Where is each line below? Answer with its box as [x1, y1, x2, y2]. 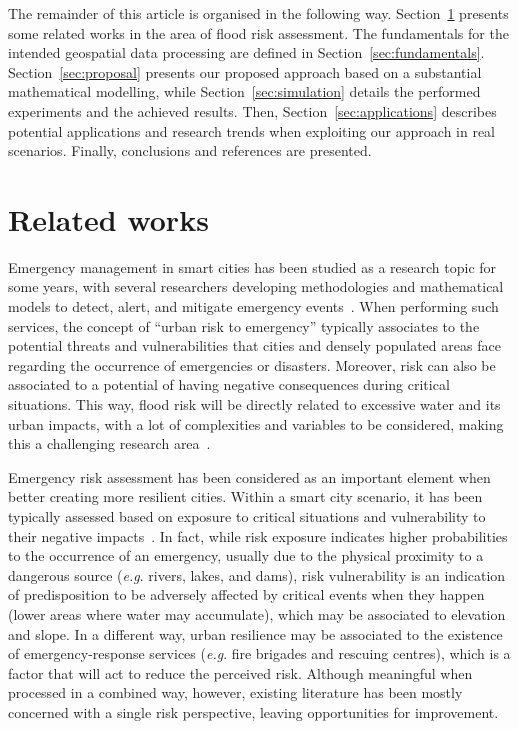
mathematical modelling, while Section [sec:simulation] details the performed [8, 81, 481, 102]
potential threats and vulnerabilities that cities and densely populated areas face [8, 335, 501, 356]
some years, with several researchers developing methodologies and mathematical [8, 276, 504, 297]
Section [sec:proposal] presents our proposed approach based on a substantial [8, 61, 482, 82]
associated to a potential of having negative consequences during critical [8, 374, 450, 395]
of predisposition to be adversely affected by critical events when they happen [8, 584, 485, 605]
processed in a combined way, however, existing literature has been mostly [8, 682, 463, 703]
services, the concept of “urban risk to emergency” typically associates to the [8, 315, 480, 336]
